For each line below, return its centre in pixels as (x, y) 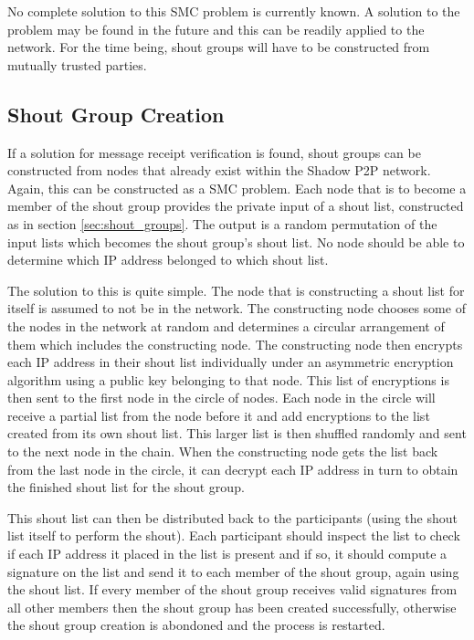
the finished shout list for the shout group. (126, 487)
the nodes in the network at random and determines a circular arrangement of (226, 325)
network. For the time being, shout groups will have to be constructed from (219, 47)
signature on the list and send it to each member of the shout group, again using (233, 571)
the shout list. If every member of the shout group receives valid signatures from (232, 589)
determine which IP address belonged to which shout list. (168, 260)
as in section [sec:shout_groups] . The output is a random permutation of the (222, 223)
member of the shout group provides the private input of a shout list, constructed (236, 206)
